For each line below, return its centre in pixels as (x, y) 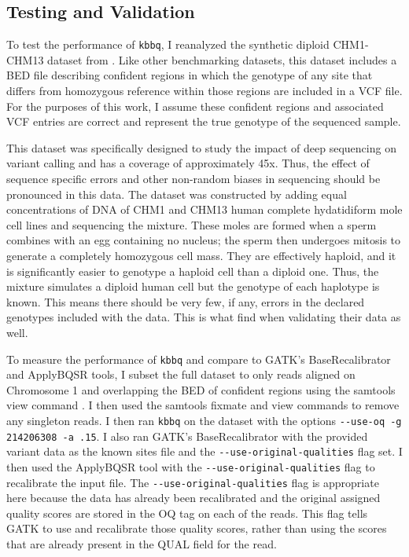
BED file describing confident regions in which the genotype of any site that (190, 75)
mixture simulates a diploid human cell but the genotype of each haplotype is (193, 286)
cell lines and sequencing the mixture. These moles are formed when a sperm (192, 224)
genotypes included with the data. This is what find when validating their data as (204, 317)
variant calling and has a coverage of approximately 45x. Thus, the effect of (188, 163)
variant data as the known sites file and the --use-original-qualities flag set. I (204, 451)
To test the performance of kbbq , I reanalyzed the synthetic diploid (168, 44)
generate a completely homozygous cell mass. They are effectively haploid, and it (201, 255)
